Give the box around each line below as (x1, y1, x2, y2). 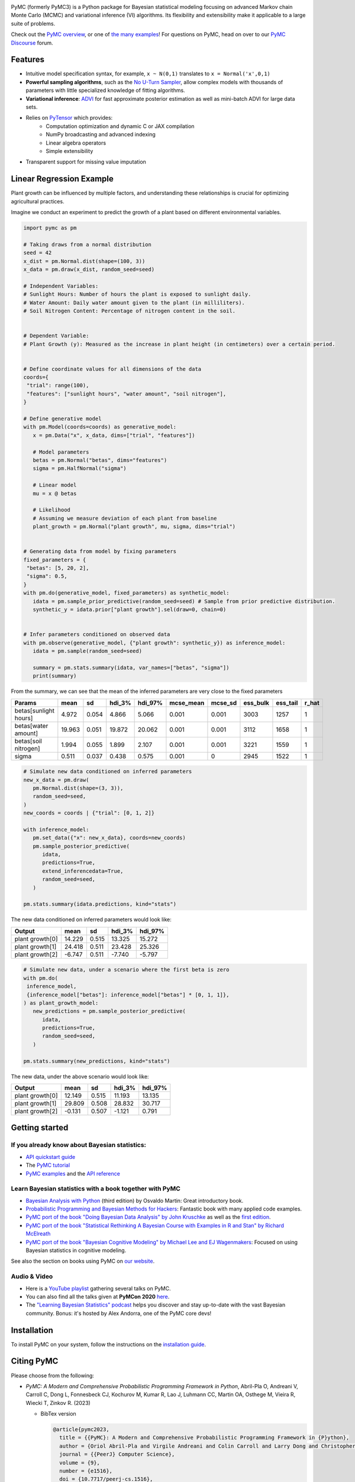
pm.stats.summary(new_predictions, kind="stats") (23, 1058, 170, 1064)
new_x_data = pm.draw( (23, 777, 89, 783)
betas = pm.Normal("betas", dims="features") (33, 456, 167, 464)
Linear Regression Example (11, 174, 114, 184)
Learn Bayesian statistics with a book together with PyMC (11, 1184, 180, 1193)
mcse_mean (169, 698, 205, 707)
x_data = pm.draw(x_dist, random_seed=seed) (23, 266, 155, 273)
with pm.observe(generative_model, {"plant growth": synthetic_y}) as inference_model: (23, 639, 286, 646)
